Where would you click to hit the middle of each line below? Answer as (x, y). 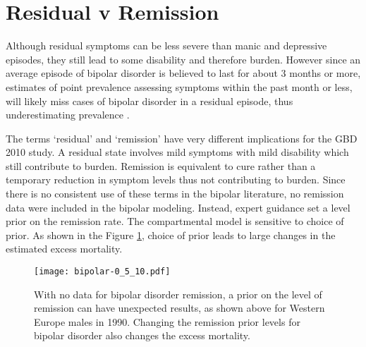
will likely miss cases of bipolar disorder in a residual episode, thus (150, 101)
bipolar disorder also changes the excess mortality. (142, 335)
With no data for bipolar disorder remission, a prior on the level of (178, 294)
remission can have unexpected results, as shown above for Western (179, 308)
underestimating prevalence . (68, 115)
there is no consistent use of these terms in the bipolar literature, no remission (175, 194)
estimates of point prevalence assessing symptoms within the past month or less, (179, 86)
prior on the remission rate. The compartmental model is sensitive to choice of (175, 221)
